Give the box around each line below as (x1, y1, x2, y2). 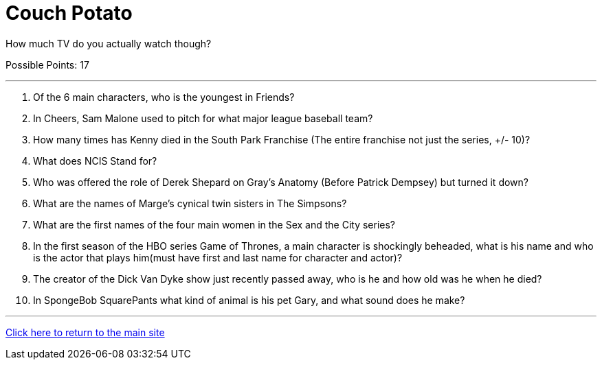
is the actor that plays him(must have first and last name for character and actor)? (33, 251, 403, 263)
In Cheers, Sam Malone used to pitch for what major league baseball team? (33, 112, 373, 124)
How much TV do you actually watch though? (5, 37, 212, 49)
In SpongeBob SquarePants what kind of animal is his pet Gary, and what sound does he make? (33, 294, 465, 306)
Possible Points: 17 (5, 58, 89, 71)
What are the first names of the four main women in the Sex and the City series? (33, 218, 396, 231)
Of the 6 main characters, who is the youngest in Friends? (33, 91, 295, 103)
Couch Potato (5, 1, 133, 25)
